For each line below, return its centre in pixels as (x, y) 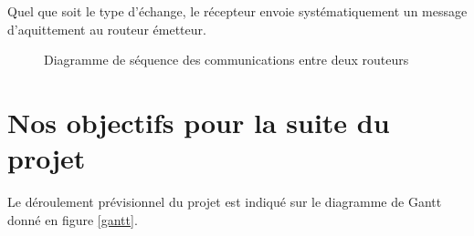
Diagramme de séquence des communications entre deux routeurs (226, 60)
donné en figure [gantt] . (73, 219)
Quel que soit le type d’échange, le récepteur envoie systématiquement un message (237, 11)
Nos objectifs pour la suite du (199, 122)
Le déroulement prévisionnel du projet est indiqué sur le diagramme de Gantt (225, 202)
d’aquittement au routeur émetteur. (107, 29)
